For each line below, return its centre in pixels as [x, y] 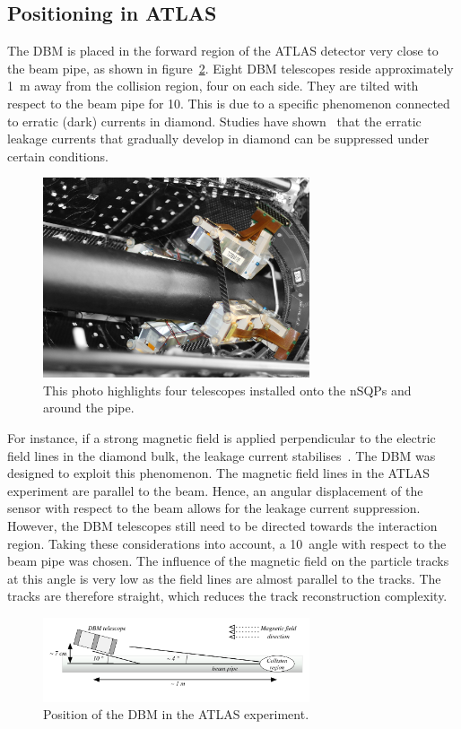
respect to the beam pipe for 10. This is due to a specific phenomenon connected [229, 103]
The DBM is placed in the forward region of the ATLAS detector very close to [223, 51]
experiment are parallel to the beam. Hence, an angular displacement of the [215, 490]
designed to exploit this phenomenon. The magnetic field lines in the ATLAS [218, 473]
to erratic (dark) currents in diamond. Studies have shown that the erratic [214, 121]
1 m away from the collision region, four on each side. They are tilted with [213, 86]
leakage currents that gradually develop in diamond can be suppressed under [218, 139]
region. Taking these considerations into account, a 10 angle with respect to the [227, 543]
